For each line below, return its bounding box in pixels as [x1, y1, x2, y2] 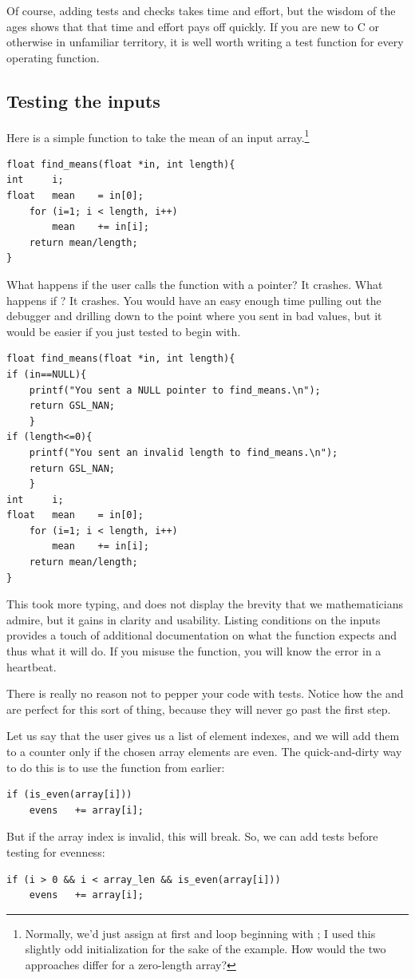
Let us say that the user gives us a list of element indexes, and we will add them [6, 727, 400, 744]
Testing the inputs [6, 88, 160, 113]
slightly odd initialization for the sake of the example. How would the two [25, 940, 386, 957]
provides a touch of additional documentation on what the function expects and [6, 627, 397, 643]
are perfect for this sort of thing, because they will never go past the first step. [6, 700, 391, 717]
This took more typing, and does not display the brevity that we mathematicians [6, 596, 403, 612]
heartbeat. [6, 658, 57, 675]
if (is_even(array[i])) [6, 789, 132, 801]
